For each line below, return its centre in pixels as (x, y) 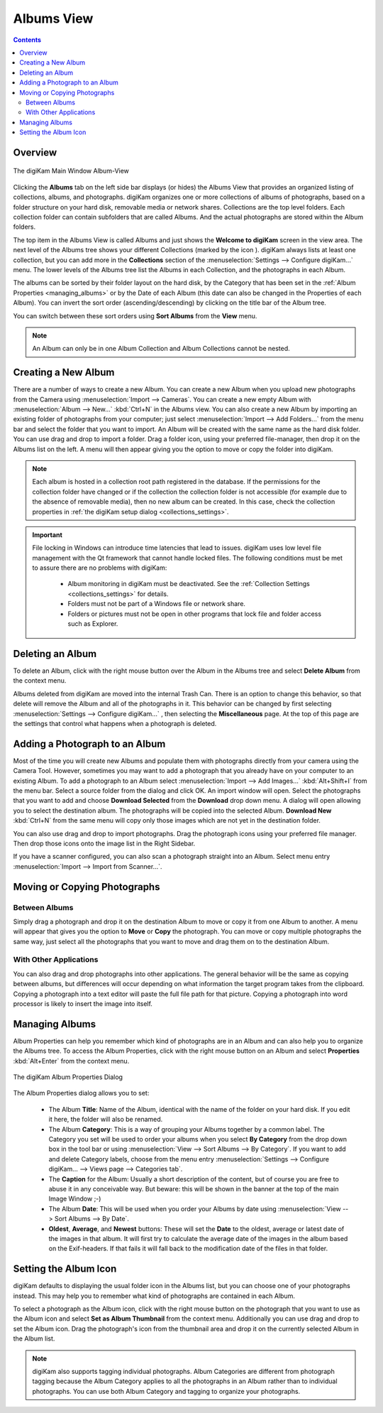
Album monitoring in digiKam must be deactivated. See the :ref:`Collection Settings (189, 584)
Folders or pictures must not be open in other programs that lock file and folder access (195, 614)
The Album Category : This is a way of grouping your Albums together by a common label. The (187, 1129)
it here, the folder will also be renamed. (106, 1120)
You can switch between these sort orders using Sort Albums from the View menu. (135, 315)
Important (48, 535)
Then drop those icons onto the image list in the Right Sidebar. (104, 843)
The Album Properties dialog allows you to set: (81, 1093)
